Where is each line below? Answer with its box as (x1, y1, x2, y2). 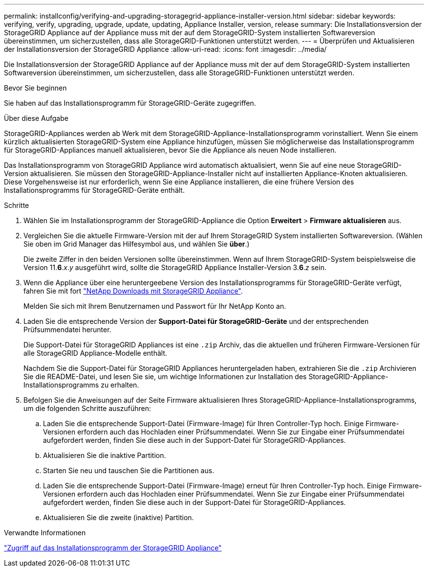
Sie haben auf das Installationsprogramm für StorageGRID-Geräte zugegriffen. (4, 99, 256, 107)
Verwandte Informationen (4, 528, 86, 537)
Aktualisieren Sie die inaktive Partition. (43, 451, 166, 459)
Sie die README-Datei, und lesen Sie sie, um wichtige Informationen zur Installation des (23, 372, 307, 381)
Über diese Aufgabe (4, 114, 68, 122)
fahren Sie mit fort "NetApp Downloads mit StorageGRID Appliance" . (23, 287, 243, 295)
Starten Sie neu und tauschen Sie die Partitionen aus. (43, 466, 214, 475)
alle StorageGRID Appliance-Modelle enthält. (23, 349, 168, 357)
